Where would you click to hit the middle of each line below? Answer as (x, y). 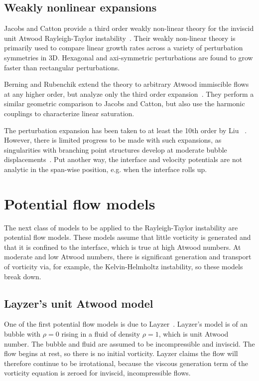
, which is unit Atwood (194, 334)
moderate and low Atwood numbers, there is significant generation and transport (128, 257)
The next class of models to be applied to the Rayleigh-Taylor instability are (121, 227)
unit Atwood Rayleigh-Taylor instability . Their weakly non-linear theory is (120, 38)
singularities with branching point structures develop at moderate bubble (116, 149)
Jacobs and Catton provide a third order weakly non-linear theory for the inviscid (129, 28)
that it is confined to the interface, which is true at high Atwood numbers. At (123, 247)
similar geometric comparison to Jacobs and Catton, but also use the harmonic (125, 103)
